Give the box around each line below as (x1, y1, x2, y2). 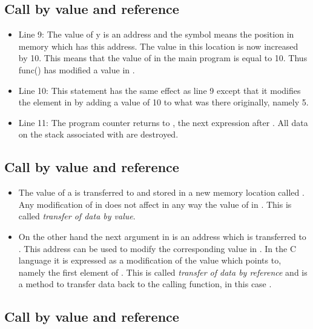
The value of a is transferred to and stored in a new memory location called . (18, 186, 305, 199)
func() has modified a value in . (18, 63, 135, 76)
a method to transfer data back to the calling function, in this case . (18, 277, 272, 290)
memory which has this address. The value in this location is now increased (18, 39, 298, 52)
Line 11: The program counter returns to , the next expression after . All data (18, 116, 308, 128)
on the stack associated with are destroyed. (18, 128, 179, 141)
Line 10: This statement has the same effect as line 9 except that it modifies (18, 84, 301, 96)
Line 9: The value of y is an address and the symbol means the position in (18, 28, 294, 41)
